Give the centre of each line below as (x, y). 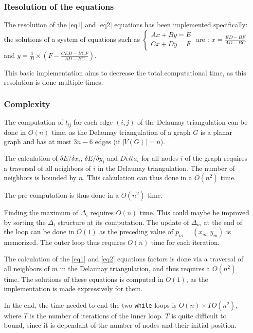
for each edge (93, 122)
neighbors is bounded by (40, 177)
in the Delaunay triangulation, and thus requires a (135, 268)
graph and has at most (38, 141)
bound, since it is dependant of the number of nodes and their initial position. (120, 325)
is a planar (216, 132)
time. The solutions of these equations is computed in (84, 279)
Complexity (27, 103)
